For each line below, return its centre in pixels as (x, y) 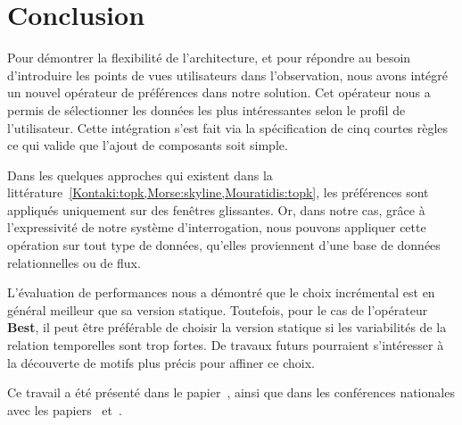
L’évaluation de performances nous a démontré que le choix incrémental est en (221, 292)
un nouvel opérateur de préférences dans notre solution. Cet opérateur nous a (219, 92)
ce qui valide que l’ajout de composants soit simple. (148, 145)
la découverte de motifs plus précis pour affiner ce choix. (161, 362)
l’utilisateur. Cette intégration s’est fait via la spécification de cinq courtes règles (228, 127)
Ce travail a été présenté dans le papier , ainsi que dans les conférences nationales (231, 392)
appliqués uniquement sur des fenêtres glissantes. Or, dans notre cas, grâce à (216, 209)
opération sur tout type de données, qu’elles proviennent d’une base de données (224, 245)
